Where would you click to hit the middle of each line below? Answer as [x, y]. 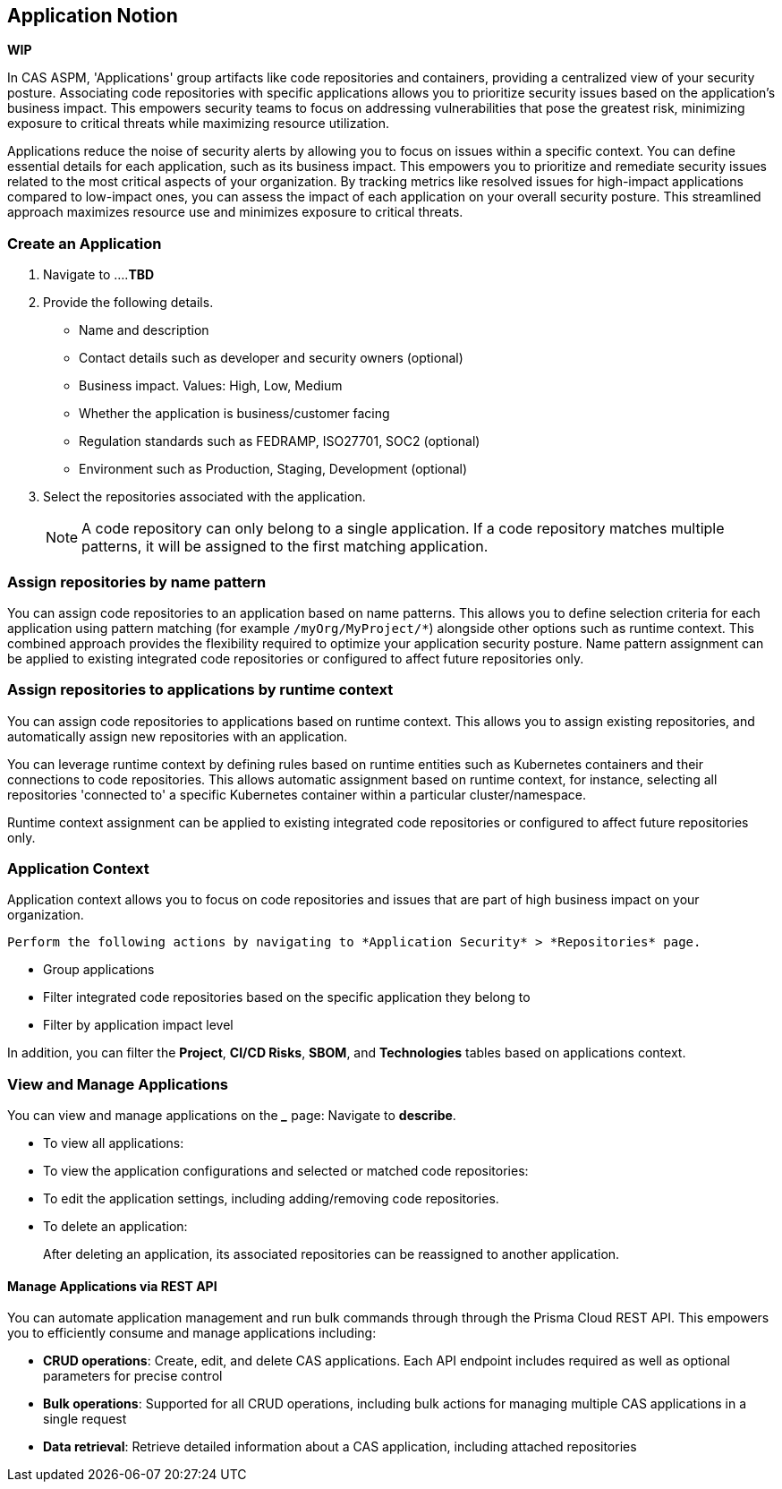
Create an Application [85, 243]
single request [85, 1419]
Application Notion [93, 16]
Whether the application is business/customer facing [234, 414]
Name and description [144, 330]
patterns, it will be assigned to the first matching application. [285, 547]
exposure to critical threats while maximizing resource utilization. [198, 124]
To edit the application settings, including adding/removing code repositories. [271, 1199]
